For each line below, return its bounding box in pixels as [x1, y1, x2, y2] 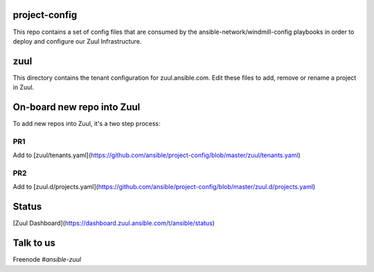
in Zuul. [12, 83, 35, 91]
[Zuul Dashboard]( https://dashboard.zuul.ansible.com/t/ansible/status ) [12, 219, 215, 228]
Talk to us [12, 237, 55, 249]
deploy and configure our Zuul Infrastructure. [12, 37, 142, 45]
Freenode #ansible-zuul [12, 255, 82, 264]
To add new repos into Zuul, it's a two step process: [12, 120, 161, 128]
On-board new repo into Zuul [12, 101, 141, 114]
